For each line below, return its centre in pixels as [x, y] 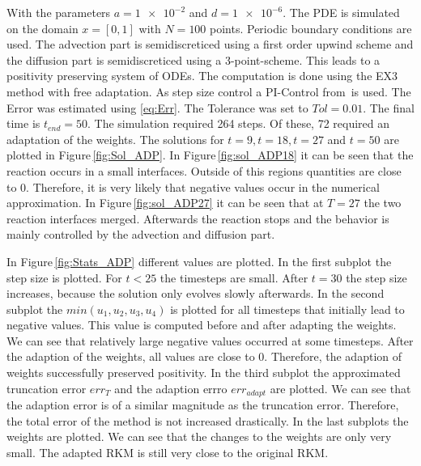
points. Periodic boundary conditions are [311, 28]
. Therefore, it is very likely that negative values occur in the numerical [203, 186]
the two [383, 203]
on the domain [43, 28]
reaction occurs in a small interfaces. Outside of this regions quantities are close [204, 170]
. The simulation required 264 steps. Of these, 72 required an [239, 123]
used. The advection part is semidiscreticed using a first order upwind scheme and [210, 44]
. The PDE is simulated [341, 12]
